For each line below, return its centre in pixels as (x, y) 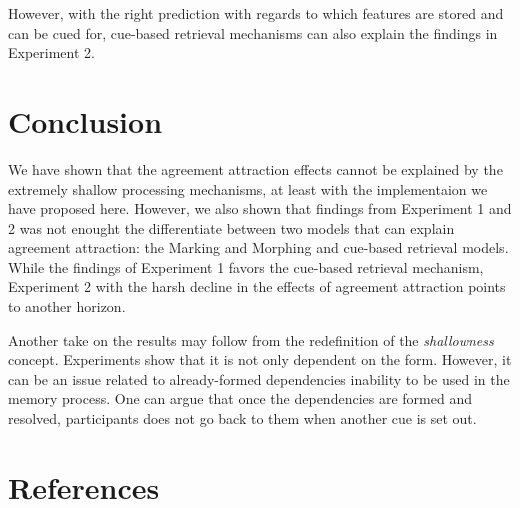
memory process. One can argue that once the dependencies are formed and (240, 398)
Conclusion (85, 120)
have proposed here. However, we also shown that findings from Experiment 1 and (260, 208)
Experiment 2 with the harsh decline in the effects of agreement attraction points (257, 286)
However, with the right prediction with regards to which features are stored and (256, 13)
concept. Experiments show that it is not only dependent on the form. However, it (260, 359)
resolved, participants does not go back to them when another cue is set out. (242, 418)
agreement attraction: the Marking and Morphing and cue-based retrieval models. (258, 247)
